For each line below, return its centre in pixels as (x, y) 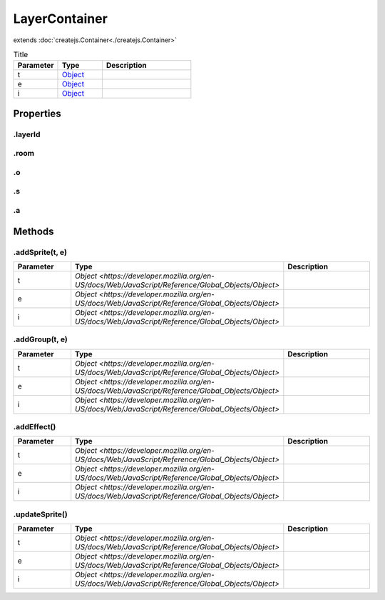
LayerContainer (61, 19)
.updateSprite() (40, 514)
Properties (37, 113)
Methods (34, 231)
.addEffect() (35, 427)
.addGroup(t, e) (40, 339)
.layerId (27, 134)
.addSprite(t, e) (40, 252)
